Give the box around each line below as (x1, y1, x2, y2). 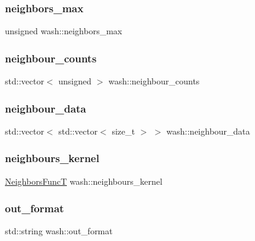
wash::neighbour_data (166, 124, 250, 137)
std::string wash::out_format (5, 224, 113, 237)
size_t (112, 124, 135, 137)
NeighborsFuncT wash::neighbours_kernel (5, 174, 162, 187)
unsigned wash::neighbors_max (5, 24, 123, 37)
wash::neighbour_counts (108, 75, 200, 87)
